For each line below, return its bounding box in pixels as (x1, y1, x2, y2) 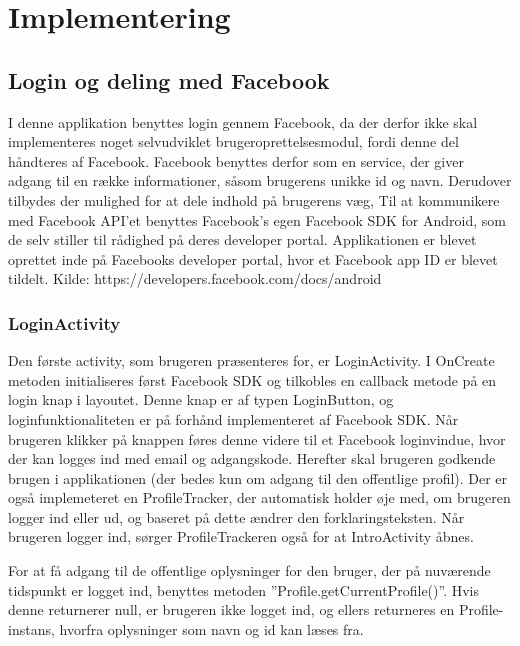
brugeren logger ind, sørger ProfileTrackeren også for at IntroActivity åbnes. (8, 526, 474, 547)
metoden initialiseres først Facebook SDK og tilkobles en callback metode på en (8, 369, 497, 390)
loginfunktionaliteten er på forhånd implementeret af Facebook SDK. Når (8, 408, 459, 429)
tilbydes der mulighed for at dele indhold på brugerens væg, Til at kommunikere (8, 189, 500, 210)
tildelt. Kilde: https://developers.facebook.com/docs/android (8, 268, 382, 289)
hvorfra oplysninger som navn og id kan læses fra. (59, 618, 364, 639)
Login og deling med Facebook (8, 64, 330, 95)
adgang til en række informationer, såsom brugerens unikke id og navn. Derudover (8, 170, 512, 191)
